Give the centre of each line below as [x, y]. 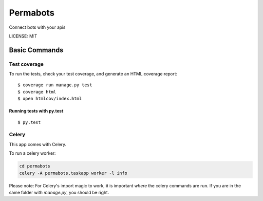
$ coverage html [37, 92]
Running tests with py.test [36, 111]
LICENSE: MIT [23, 36]
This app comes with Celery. [38, 144]
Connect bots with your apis [37, 27]
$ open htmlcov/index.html [50, 99]
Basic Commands [36, 50]
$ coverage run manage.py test [55, 85]
